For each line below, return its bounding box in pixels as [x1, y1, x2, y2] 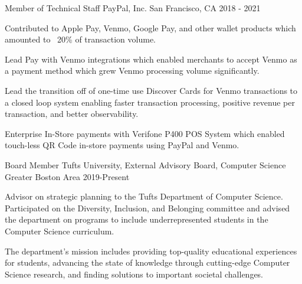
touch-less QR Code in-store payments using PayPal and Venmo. [5, 139, 239, 151]
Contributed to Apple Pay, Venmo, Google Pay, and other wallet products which [5, 21, 296, 34]
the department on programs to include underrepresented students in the [5, 213, 268, 226]
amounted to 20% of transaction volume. [5, 33, 156, 45]
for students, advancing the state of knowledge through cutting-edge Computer [5, 256, 290, 269]
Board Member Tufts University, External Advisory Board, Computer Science [5, 158, 286, 171]
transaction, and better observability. [5, 107, 139, 120]
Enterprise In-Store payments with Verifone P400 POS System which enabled [5, 127, 285, 139]
